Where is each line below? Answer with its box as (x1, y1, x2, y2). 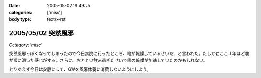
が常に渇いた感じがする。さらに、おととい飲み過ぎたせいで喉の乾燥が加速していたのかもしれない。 (9, 57, 208, 63)
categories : (9, 10, 33, 16)
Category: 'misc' (9, 42, 42, 47)
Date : (9, 3, 20, 8)
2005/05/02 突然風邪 (9, 29, 74, 37)
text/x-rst (47, 16, 66, 22)
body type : (9, 16, 31, 22)
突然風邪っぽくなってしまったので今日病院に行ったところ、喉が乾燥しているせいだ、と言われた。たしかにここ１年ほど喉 (9, 51, 249, 57)
